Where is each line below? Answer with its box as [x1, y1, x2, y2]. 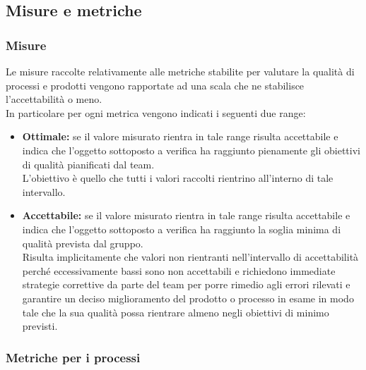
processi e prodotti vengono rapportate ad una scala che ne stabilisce [6, 78, 305, 92]
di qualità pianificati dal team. [22, 156, 155, 171]
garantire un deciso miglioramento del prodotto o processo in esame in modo [22, 290, 354, 305]
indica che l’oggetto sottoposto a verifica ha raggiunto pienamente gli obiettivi [22, 142, 360, 157]
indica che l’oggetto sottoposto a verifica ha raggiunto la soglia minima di [22, 221, 341, 236]
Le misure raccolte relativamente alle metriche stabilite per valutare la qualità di [6, 64, 355, 78]
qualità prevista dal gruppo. [22, 235, 143, 250]
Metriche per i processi [6, 348, 141, 366]
